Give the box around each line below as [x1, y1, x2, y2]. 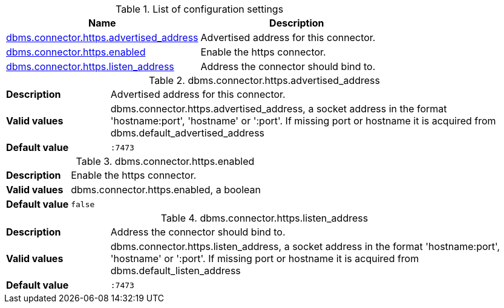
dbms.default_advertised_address [110, 127, 265, 139]
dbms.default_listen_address [110, 265, 241, 277]
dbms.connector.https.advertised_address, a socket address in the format [110, 103, 447, 115]
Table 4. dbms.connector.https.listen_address [160, 212, 368, 224]
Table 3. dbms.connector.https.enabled [76, 155, 255, 167]
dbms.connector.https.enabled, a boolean [71, 184, 261, 196]
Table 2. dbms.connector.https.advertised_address [148, 74, 381, 86]
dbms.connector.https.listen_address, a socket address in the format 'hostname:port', [110, 240, 500, 252]
